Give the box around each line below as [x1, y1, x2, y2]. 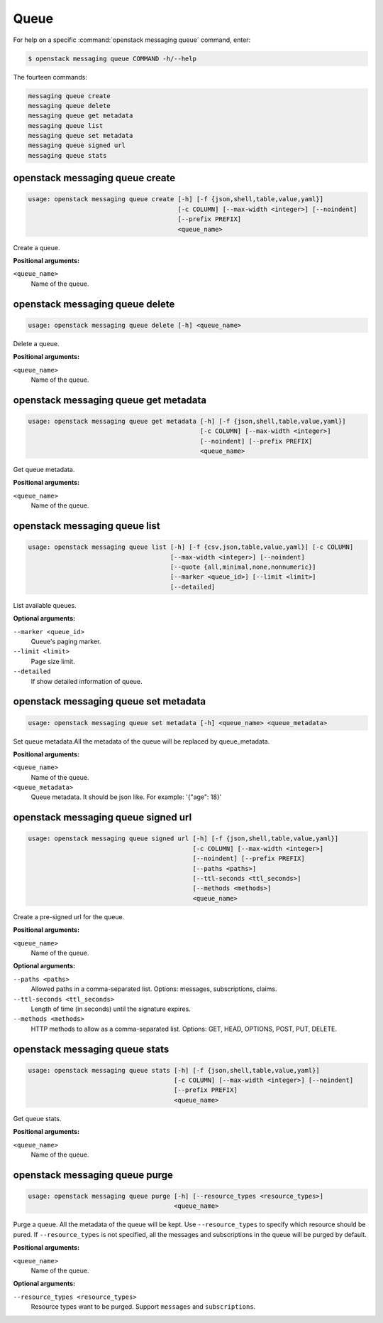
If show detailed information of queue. [30, 677, 143, 685]
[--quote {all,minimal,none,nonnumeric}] [170, 563, 316, 572]
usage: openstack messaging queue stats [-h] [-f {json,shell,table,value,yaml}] [28, 1066, 321, 1074]
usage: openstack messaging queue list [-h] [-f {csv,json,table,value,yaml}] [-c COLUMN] [28, 543, 354, 551]
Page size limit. [30, 657, 75, 665]
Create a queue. [13, 243, 60, 252]
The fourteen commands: [13, 73, 88, 81]
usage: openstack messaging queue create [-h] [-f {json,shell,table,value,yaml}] [28, 195, 324, 203]
